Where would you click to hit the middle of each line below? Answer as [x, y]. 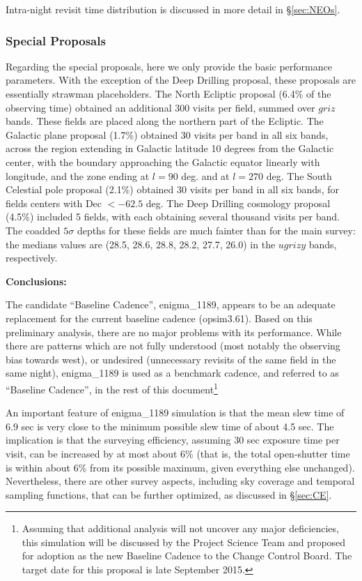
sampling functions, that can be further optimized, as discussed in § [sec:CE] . [169, 494]
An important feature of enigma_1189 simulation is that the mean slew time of [175, 413]
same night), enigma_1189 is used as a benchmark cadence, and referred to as [172, 373]
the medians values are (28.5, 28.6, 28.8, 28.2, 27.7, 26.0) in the [141, 244]
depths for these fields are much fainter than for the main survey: [216, 230]
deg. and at [205, 175]
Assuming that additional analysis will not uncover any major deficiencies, [180, 528]
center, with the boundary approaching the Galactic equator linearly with [163, 161]
